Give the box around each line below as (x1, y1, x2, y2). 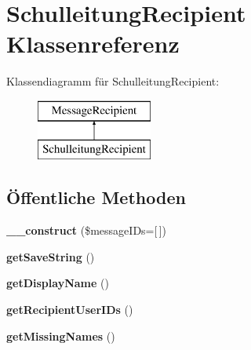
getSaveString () (6, 248, 95, 264)
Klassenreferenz (6, 27, 180, 60)
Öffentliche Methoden (6, 185, 186, 210)
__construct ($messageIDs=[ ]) (6, 222, 167, 239)
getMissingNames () (6, 327, 115, 344)
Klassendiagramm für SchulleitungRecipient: (6, 73, 220, 89)
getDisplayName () (6, 275, 109, 291)
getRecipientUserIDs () (6, 301, 133, 318)
